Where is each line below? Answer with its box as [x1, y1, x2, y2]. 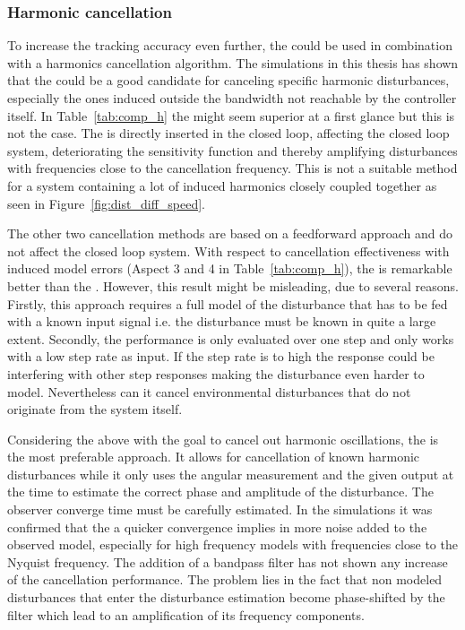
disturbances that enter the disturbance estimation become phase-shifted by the [7, 588, 445, 607]
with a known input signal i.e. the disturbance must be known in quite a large [7, 312, 436, 331]
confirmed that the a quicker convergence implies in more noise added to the [7, 517, 427, 536]
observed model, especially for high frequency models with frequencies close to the [7, 535, 458, 554]
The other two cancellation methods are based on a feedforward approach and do [7, 224, 452, 243]
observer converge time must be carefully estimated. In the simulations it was [7, 500, 433, 519]
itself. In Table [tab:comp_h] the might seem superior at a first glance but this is [7, 106, 455, 125]
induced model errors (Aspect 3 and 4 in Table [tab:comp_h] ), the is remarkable [7, 259, 452, 278]
